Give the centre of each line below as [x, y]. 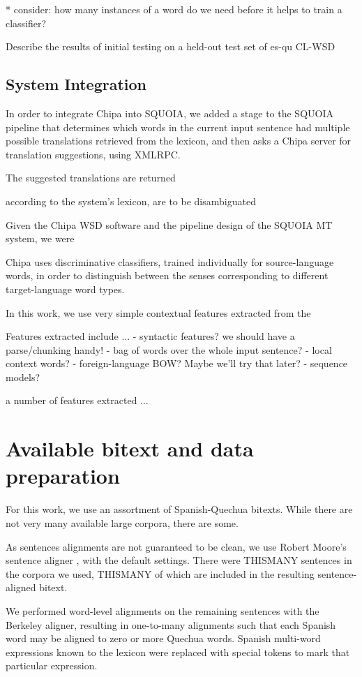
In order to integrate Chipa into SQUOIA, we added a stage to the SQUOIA [169, 113]
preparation [63, 476]
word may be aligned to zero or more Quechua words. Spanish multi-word [163, 638]
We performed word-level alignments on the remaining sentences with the [163, 610]
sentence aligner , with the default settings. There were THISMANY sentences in [179, 560]
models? [23, 377]
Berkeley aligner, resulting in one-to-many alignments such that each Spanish [171, 624]
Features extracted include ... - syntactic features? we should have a [150, 336]
